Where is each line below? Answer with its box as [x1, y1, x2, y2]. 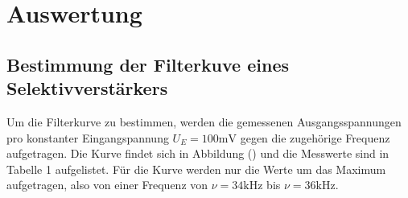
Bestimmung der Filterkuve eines [6, 52, 290, 76]
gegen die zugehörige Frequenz [240, 129, 390, 146]
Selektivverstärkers [6, 76, 168, 101]
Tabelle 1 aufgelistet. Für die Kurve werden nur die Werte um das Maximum [6, 160, 386, 177]
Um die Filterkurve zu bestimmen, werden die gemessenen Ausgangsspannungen [6, 113, 402, 130]
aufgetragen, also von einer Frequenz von [6, 176, 208, 193]
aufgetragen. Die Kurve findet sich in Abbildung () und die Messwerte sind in [6, 145, 389, 162]
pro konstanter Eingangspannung [6, 129, 169, 146]
